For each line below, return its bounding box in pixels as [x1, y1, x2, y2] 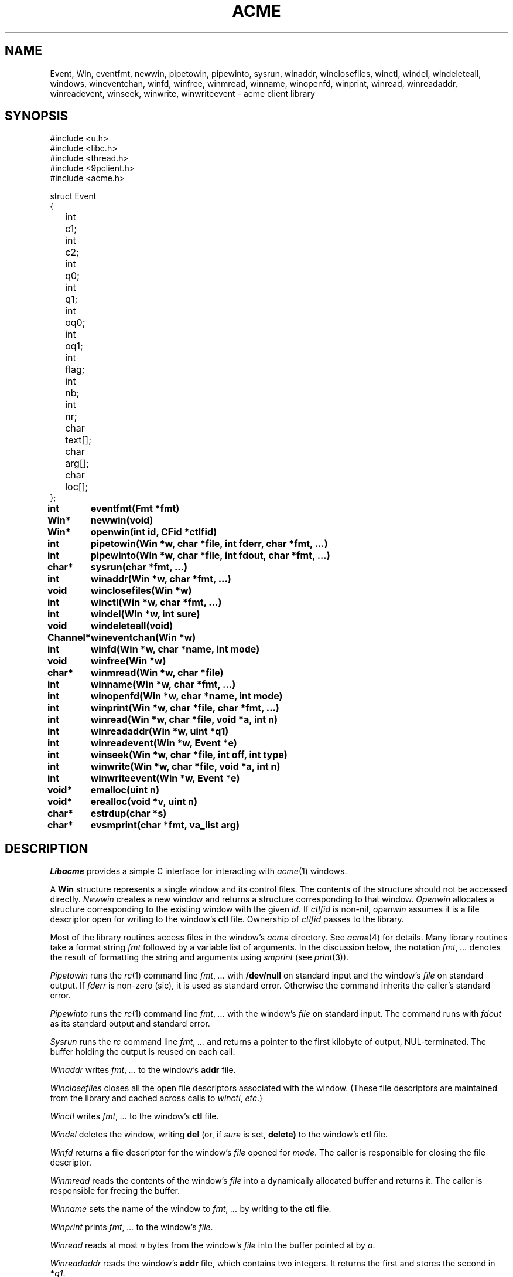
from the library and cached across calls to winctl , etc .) [50, 1093, 263, 1103]
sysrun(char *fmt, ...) [90, 561, 188, 573]
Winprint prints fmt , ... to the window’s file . [50, 1222, 213, 1232]
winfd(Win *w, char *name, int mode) [90, 643, 260, 656]
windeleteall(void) [90, 620, 173, 632]
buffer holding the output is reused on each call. [50, 1047, 235, 1057]
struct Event [50, 191, 97, 202]
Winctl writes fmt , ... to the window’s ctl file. [50, 1111, 219, 1122]
